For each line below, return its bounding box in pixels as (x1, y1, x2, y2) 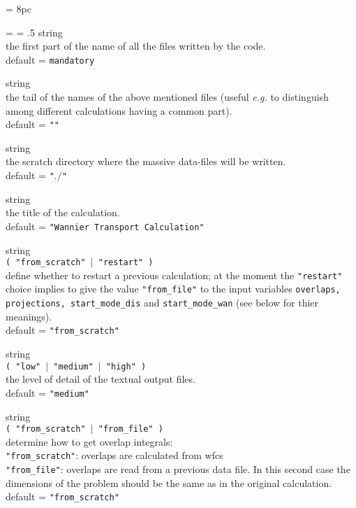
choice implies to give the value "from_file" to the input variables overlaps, (6, 281, 341, 296)
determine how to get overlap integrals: (6, 434, 173, 449)
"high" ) (105, 361, 147, 372)
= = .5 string (6, 24, 63, 39)
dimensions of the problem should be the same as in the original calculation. (6, 475, 332, 490)
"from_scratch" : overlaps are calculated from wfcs (6, 448, 223, 463)
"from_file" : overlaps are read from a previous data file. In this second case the (6, 462, 350, 477)
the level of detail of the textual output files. (6, 372, 195, 386)
